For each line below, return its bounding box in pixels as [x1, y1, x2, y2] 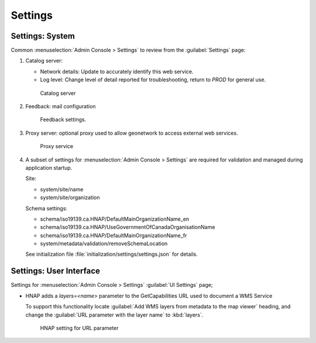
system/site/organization [40, 194, 100, 201]
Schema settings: [25, 205, 67, 212]
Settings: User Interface [11, 266, 101, 276]
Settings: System [11, 31, 75, 41]
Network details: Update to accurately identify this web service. [40, 68, 194, 75]
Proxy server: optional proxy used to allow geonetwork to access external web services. [25, 129, 238, 136]
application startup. [25, 164, 73, 171]
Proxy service [40, 143, 73, 150]
